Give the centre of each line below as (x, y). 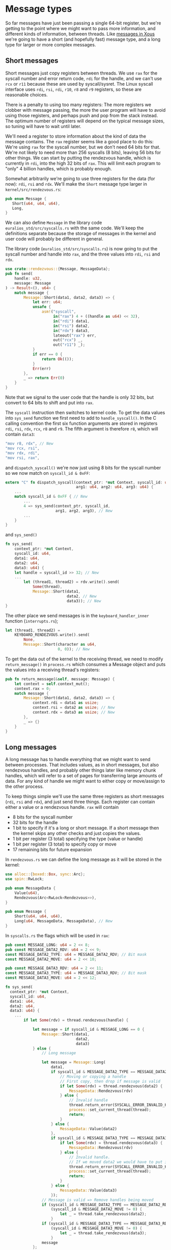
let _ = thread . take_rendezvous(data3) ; (103, 1233)
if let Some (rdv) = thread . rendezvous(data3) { (111, 1143)
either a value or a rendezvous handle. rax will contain (62, 807)
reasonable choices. (26, 94)
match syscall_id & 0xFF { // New (51, 497)
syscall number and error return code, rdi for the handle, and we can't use (83, 78)
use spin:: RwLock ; (25, 879)
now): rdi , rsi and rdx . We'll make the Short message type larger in (76, 184)
